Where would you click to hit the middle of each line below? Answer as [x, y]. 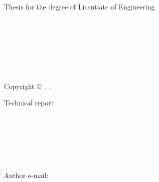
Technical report [29, 103]
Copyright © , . [28, 86]
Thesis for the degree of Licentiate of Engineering [79, 6]
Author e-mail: [26, 175]
